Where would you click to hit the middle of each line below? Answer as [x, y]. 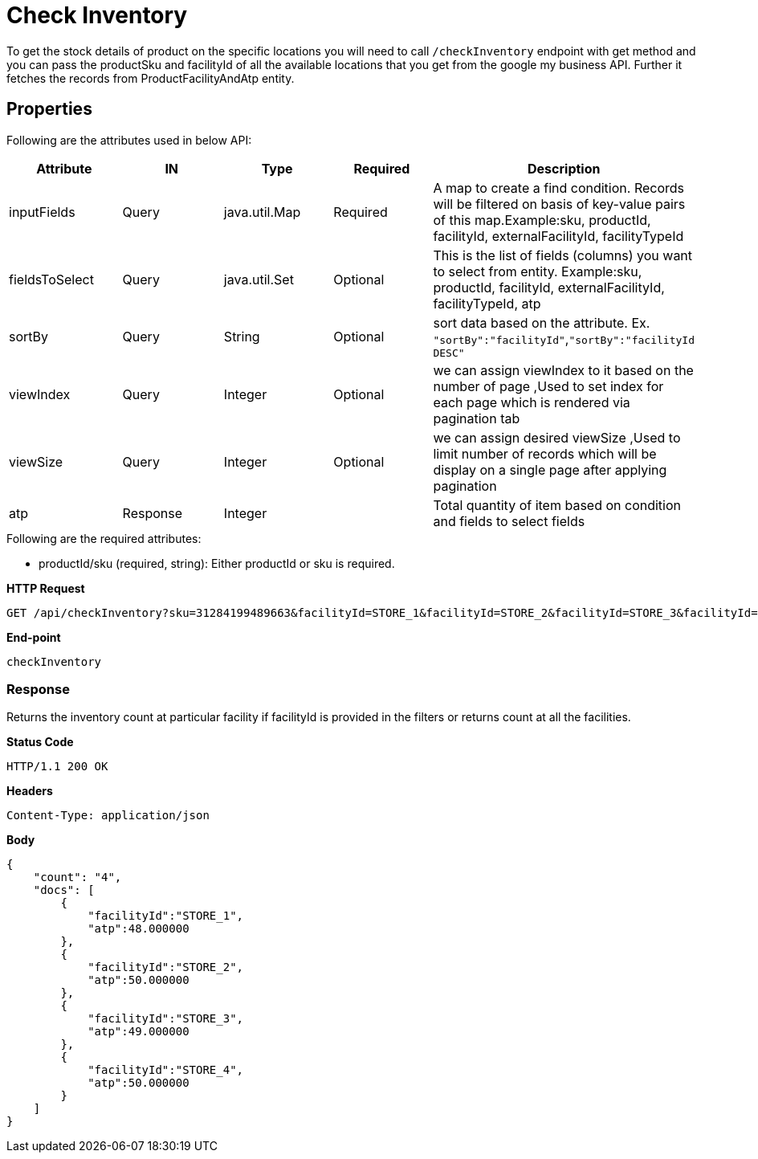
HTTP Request [46, 588]
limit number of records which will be [545, 453]
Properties [49, 109]
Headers [30, 791]
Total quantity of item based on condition [557, 505]
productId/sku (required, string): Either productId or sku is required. [217, 563]
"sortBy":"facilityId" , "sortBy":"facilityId [564, 339]
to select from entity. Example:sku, [538, 271]
